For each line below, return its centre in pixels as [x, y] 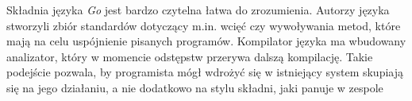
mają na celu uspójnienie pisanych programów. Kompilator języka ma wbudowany [206, 41]
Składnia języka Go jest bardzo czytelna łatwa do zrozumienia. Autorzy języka [198, 10]
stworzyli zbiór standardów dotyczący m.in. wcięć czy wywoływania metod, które [204, 25]
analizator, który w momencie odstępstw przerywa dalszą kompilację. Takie [190, 56]
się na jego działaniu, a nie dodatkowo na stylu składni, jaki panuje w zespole [195, 87]
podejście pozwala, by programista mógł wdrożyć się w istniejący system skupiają [205, 72]
